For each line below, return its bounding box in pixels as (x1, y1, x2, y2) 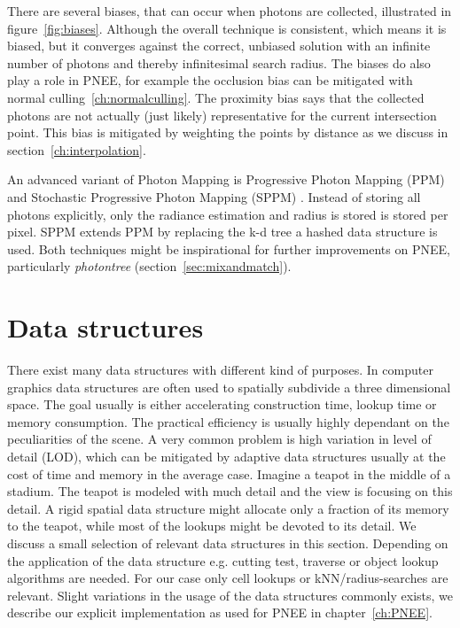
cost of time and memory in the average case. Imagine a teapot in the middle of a (7, 464, 451, 483)
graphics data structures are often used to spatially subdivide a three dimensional (7, 377, 451, 396)
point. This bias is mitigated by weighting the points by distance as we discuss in (7, 123, 448, 142)
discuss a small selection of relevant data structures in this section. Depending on (7, 533, 448, 552)
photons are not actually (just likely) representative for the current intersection (7, 105, 437, 124)
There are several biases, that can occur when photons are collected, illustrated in (7, 2, 452, 19)
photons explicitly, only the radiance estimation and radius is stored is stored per (7, 205, 448, 223)
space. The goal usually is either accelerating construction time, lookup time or (7, 395, 437, 414)
